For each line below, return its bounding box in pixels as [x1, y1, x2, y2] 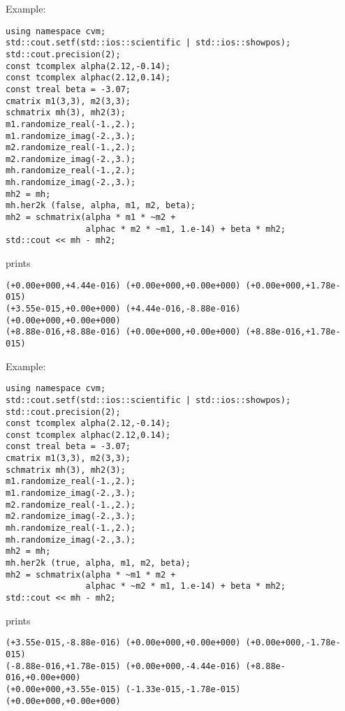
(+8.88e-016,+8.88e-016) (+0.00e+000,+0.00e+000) [6, 327, 241, 337]
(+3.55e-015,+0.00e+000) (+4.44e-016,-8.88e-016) [6, 303, 241, 314]
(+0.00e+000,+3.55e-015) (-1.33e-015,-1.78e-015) [6, 684, 241, 694]
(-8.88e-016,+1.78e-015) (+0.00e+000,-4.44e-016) [6, 661, 241, 671]
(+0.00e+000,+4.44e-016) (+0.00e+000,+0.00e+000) [6, 280, 241, 291]
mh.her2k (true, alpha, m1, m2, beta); [6, 558, 191, 569]
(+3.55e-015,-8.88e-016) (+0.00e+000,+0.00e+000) [6, 638, 241, 648]
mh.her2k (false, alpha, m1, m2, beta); [6, 200, 196, 211]
